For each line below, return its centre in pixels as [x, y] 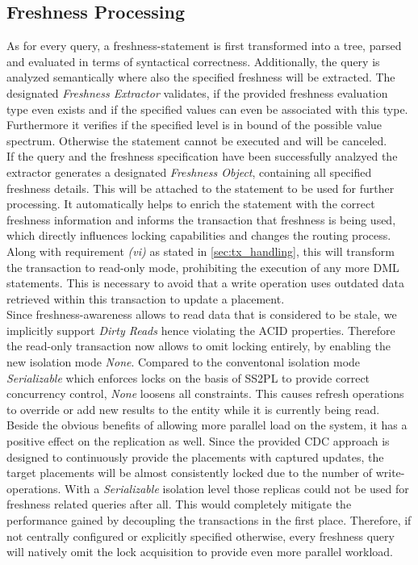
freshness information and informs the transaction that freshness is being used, [201, 219]
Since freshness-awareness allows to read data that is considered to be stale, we [202, 314]
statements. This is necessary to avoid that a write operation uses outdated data [206, 283]
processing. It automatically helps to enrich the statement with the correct [191, 204]
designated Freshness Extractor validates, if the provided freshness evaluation [197, 92]
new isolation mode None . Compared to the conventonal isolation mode [184, 362]
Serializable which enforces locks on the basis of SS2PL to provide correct [188, 377]
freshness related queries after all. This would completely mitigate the [179, 504]
